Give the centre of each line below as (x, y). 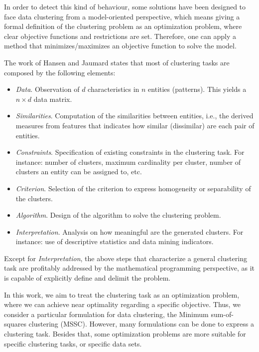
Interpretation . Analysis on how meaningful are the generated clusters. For (129, 231)
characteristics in (114, 89)
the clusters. (34, 198)
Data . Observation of (48, 89)
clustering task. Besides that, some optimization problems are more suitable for (125, 334)
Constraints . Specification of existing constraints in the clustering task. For (130, 152)
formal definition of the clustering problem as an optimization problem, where (123, 26)
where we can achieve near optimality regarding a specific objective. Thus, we (123, 304)
